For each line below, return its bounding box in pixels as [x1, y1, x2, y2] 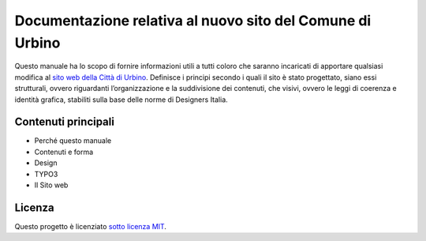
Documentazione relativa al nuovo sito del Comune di [14, 12, 372, 29]
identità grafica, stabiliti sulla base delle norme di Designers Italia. [14, 95, 228, 104]
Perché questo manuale [34, 136, 112, 145]
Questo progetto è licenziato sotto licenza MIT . [14, 221, 167, 231]
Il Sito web [34, 180, 69, 190]
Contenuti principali [14, 115, 114, 129]
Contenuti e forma [34, 147, 94, 156]
